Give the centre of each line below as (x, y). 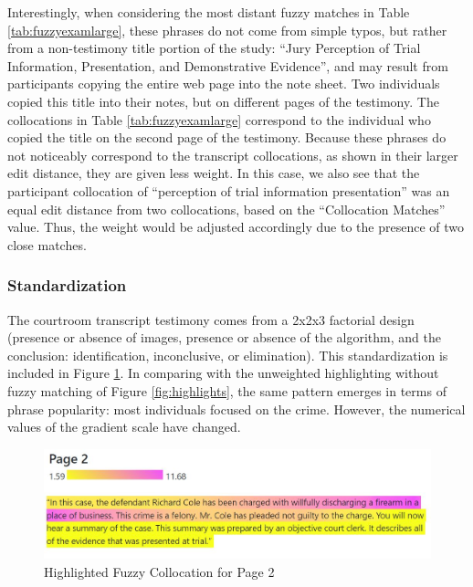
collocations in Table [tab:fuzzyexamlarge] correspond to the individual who (219, 119)
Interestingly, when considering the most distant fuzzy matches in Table (209, 12)
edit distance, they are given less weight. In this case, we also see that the (214, 173)
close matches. (47, 244)
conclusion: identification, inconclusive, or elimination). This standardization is (228, 355)
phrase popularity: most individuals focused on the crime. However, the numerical (236, 409)
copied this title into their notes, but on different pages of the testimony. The (223, 101)
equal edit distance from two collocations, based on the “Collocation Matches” (226, 209)
